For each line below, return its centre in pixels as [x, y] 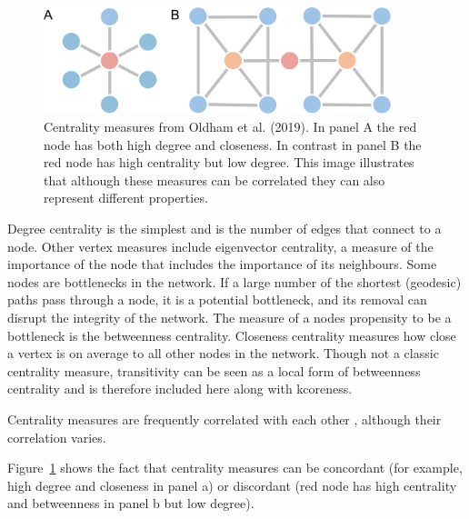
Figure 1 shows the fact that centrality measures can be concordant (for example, [235, 468]
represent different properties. [126, 198]
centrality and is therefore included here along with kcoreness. [180, 389]
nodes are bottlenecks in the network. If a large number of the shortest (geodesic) [234, 281]
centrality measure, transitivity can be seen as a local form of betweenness [214, 370]
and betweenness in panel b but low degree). [131, 503]
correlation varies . [57, 437]
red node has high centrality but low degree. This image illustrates [229, 162]
